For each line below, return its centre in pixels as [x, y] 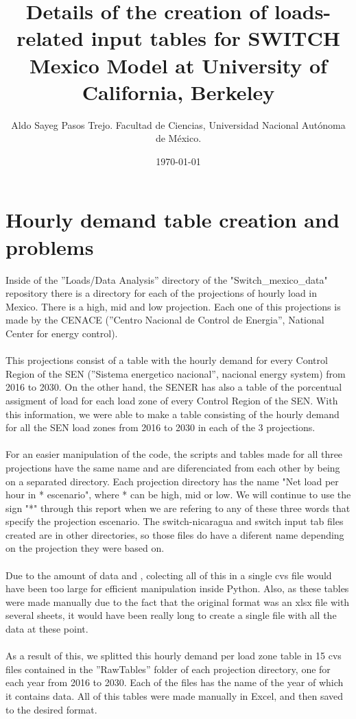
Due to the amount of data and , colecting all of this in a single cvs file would [169, 575]
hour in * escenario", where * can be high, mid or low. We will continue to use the [178, 495]
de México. [178, 138]
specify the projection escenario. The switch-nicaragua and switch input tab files [175, 521]
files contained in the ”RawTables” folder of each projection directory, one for [168, 669]
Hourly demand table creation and [173, 220]
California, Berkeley [178, 92]
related [50, 38]
